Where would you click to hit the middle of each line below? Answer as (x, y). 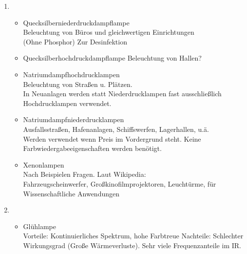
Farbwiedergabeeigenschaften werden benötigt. (92, 148)
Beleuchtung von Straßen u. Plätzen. (78, 84)
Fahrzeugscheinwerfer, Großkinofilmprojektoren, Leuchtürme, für (120, 183)
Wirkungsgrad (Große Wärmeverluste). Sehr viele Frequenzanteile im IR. (132, 245)
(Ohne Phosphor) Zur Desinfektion (75, 41)
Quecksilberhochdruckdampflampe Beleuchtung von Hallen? (112, 58)
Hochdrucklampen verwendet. (67, 103)
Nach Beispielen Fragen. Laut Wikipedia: (85, 174)
